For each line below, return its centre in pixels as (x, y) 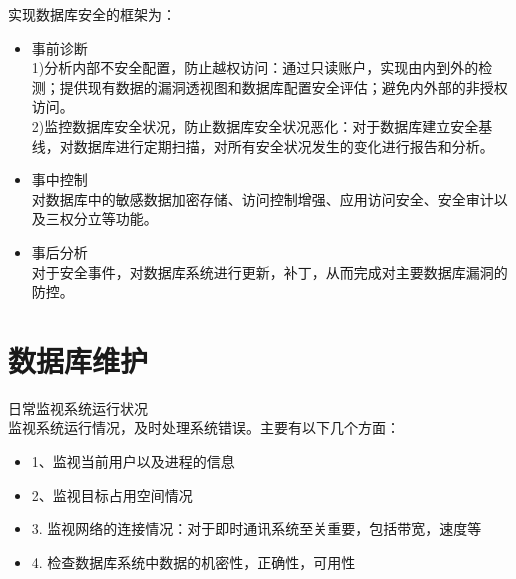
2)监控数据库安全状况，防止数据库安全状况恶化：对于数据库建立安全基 (262, 125)
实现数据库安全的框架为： (92, 14)
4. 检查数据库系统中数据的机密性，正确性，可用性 (193, 561)
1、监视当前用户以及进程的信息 (133, 461)
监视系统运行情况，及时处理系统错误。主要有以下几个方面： (204, 427)
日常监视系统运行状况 (78, 407)
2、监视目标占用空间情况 (112, 494)
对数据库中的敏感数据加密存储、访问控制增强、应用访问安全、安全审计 (262, 198)
